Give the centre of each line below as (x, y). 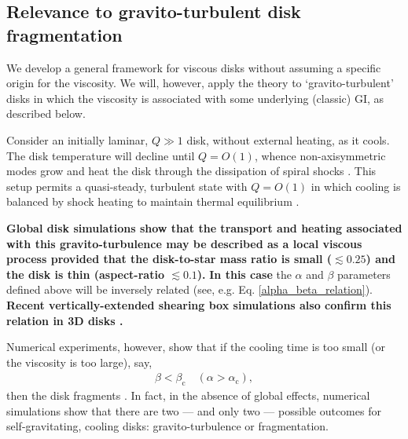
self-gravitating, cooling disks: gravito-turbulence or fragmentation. (167, 426)
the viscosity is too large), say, (79, 362)
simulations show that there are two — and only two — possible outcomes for (194, 410)
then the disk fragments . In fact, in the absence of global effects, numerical (188, 395)
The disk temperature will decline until (101, 155)
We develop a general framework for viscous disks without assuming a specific (194, 67)
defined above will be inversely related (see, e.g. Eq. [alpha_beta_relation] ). (190, 289)
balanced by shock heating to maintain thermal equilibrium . (153, 201)
